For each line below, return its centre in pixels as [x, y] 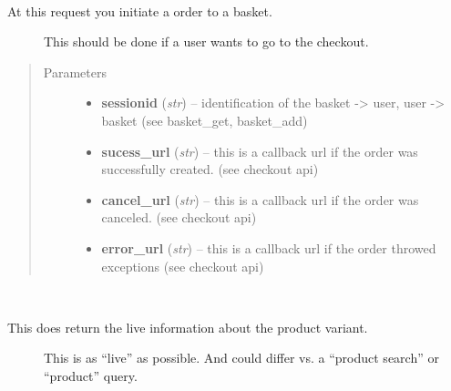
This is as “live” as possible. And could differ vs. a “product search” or [241, 358]
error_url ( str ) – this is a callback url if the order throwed [269, 247]
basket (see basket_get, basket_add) [205, 120]
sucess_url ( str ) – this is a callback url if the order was [260, 151]
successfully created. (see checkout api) [210, 169]
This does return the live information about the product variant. [188, 327]
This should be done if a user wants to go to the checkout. [206, 41]
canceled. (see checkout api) [179, 217]
